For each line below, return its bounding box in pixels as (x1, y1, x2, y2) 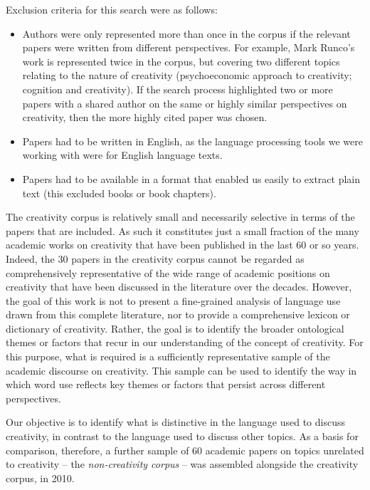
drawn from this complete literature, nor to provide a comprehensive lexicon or (6, 307, 350, 322)
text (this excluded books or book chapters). (22, 185, 216, 200)
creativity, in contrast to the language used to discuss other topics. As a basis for (6, 429, 359, 444)
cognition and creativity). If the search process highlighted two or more (22, 81, 333, 96)
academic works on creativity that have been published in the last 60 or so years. (6, 237, 359, 252)
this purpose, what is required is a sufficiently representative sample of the (6, 349, 330, 364)
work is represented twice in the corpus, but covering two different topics (22, 53, 340, 68)
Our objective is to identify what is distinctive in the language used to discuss (6, 415, 345, 429)
